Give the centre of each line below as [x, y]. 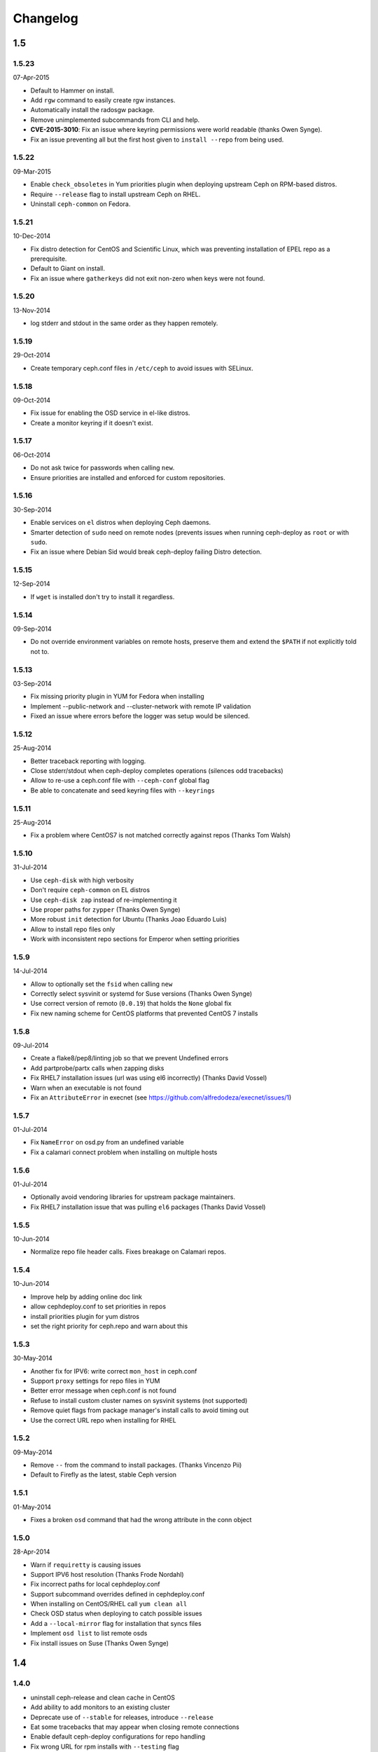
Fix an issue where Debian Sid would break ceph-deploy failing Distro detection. [146, 552]
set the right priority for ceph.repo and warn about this [109, 1326]
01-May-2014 [32, 1507]
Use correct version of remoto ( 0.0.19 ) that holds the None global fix [131, 1004]
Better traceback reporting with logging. [88, 761]
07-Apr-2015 [31, 78]
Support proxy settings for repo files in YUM [95, 1381]
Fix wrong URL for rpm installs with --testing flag [105, 1746]
